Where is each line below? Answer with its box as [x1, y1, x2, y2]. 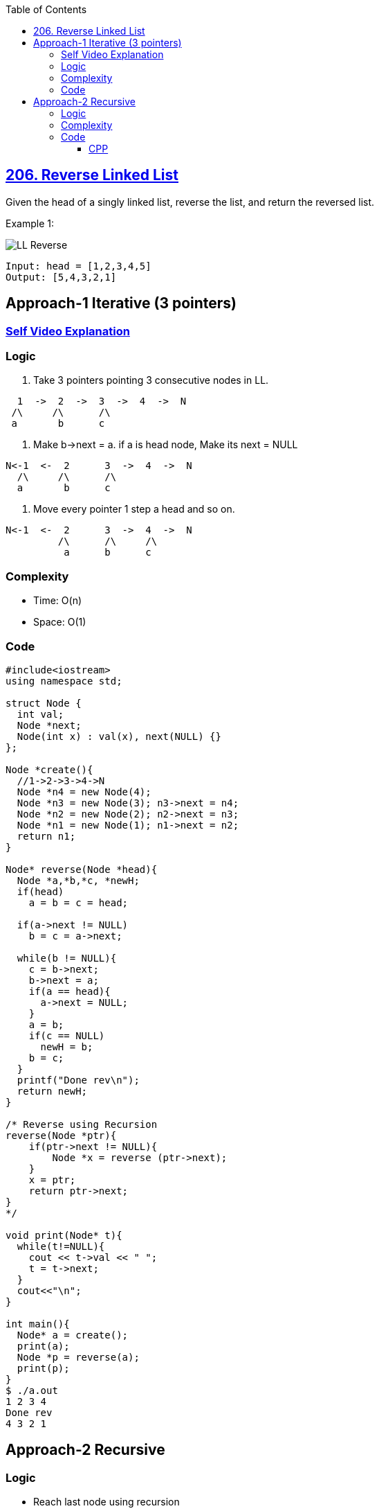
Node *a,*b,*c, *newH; [17, 874, 140, 886]
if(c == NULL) [28, 1030, 105, 1041]
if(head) [17, 885, 64, 897]
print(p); [17, 1362, 70, 1374]
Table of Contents [6, 3, 87, 15]
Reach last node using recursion [33, 1496, 180, 1508]
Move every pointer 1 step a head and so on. [33, 503, 235, 515]
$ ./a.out [6, 1384, 58, 1396]
